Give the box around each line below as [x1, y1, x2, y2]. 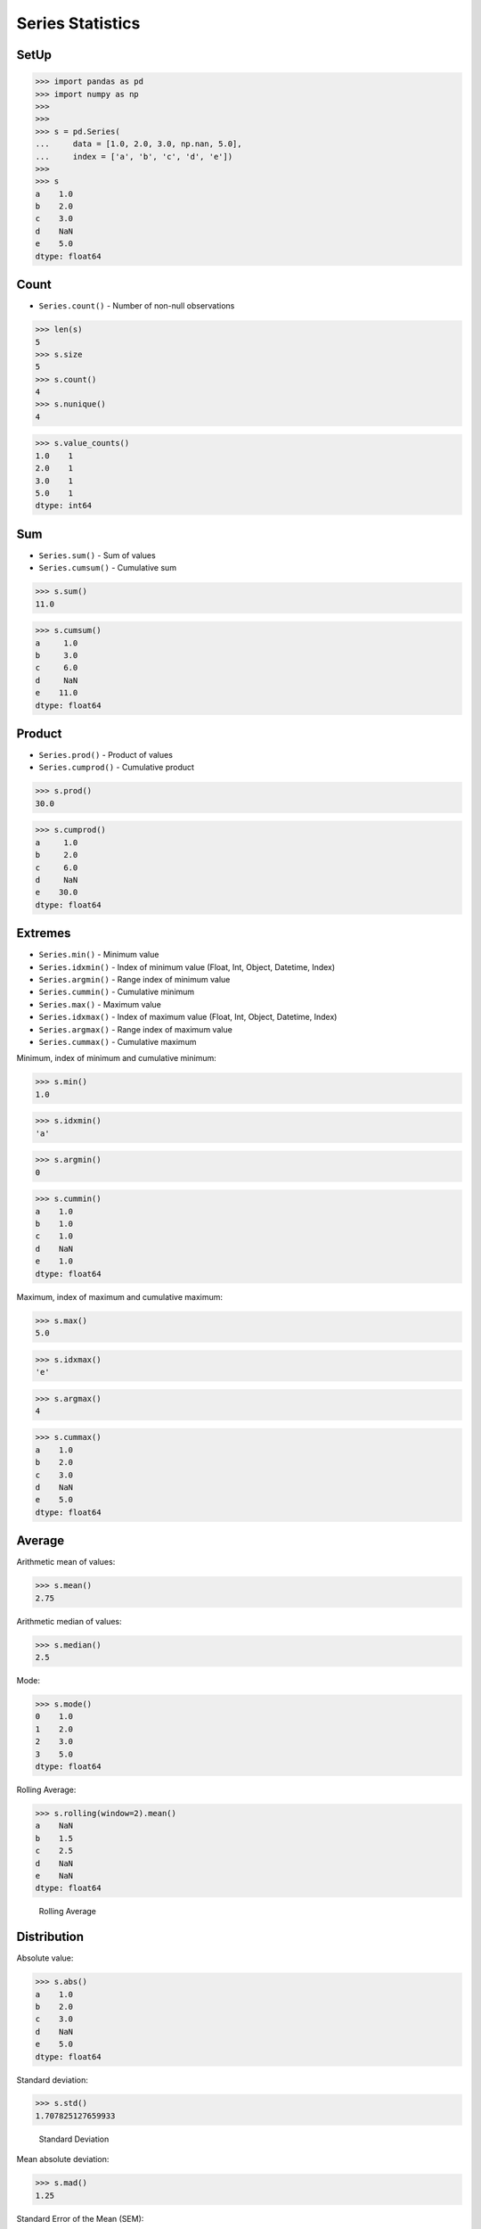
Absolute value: [16, 1953, 74, 1963]
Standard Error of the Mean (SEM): [16, 2213, 144, 2224]
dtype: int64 [35, 500, 93, 511]
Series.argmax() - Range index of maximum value [38, 1024, 233, 1034]
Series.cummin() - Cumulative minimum [38, 986, 195, 998]
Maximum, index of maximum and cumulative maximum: [16, 1291, 223, 1302]
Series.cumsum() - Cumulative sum [38, 563, 177, 573]
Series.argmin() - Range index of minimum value [38, 975, 231, 985]
